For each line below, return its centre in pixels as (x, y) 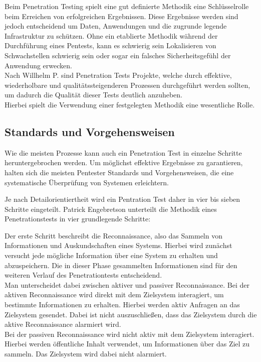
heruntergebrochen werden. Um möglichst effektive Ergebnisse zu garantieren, (124, 162)
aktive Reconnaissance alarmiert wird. (63, 324)
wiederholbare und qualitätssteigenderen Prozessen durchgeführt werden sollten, (127, 85)
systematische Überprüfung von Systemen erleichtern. (87, 182)
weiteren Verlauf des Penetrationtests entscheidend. (83, 275)
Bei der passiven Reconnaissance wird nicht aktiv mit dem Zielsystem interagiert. (129, 334)
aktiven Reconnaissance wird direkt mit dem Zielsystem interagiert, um (114, 294)
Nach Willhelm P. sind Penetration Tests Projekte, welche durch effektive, (118, 75)
